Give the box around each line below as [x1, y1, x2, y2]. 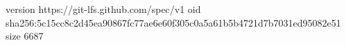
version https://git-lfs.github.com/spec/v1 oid [6, 2, 201, 16]
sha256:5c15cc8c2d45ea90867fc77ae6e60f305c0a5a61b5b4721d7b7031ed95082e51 [6, 15, 341, 29]
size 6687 [6, 29, 44, 43]
